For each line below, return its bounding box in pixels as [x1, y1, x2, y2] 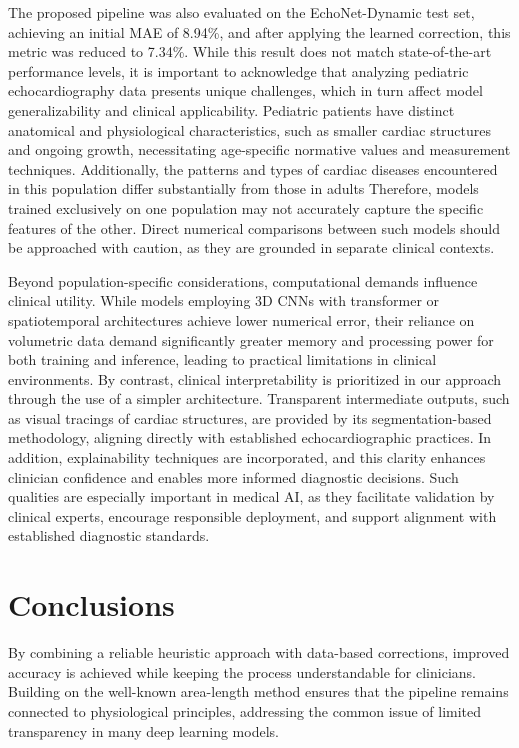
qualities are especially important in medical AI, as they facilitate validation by [8, 486, 495, 507]
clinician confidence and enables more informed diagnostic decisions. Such [8, 466, 459, 487]
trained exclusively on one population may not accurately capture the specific [8, 197, 484, 218]
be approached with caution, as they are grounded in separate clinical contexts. [8, 237, 495, 258]
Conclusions [8, 584, 175, 625]
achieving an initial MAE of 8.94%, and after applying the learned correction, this [8, 21, 511, 42]
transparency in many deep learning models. [8, 720, 279, 741]
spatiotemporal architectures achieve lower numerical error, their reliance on [8, 309, 475, 330]
